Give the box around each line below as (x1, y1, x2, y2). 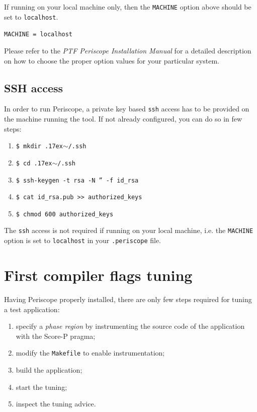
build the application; (16, 364, 82, 375)
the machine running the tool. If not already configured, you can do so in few (4, 113, 242, 124)
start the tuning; (16, 381, 67, 392)
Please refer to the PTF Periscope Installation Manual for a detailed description (4, 45, 251, 55)
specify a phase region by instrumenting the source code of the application (16, 321, 245, 331)
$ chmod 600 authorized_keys (16, 210, 114, 218)
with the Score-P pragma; (16, 330, 96, 341)
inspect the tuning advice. (16, 398, 96, 409)
